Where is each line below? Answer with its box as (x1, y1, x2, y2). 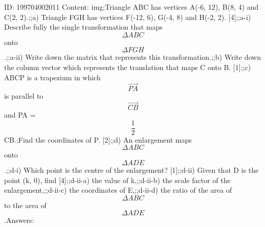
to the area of (4, 199, 47, 210)
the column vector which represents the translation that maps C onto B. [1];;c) (4, 61, 251, 72)
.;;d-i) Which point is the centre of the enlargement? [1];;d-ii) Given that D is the (4, 165, 259, 175)
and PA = (4, 109, 36, 120)
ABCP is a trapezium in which (4, 72, 101, 82)
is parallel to (4, 90, 43, 101)
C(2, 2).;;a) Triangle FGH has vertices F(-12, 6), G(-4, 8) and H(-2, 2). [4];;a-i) (4, 11, 251, 22)
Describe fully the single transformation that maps (4, 21, 163, 32)
